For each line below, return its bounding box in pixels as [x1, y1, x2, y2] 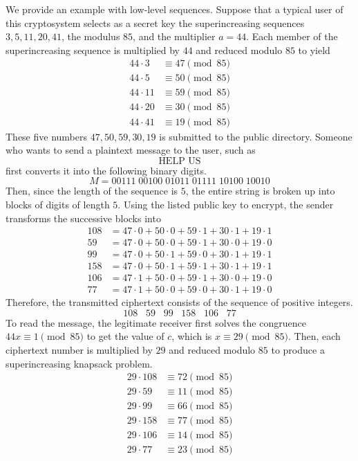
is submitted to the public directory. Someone [159, 129, 352, 143]
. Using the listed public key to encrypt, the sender [117, 197, 334, 211]
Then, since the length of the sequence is [6, 183, 178, 198]
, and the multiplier [133, 29, 216, 44]
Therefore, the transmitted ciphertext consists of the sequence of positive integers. [6, 295, 353, 309]
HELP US [158, 156, 201, 166]
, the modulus [61, 29, 120, 44]
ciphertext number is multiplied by [6, 343, 153, 357]
